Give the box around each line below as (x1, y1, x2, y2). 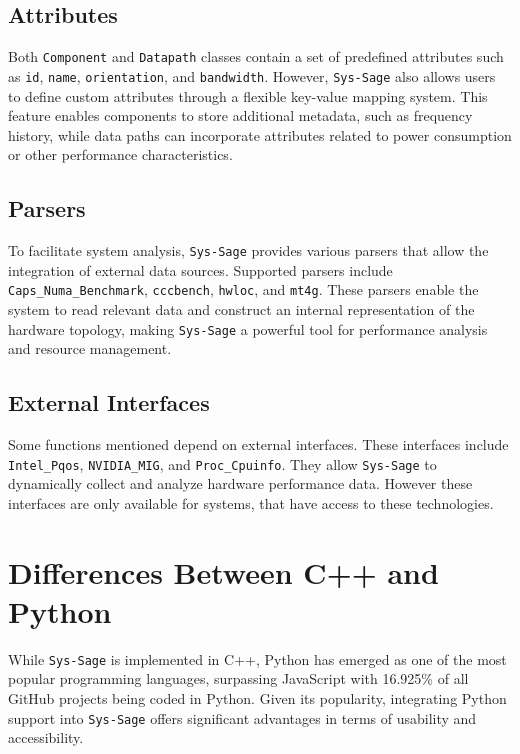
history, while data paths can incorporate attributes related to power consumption (8, 124, 512, 145)
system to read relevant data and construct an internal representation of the (8, 299, 475, 319)
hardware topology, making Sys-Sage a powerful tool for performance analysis (8, 318, 488, 339)
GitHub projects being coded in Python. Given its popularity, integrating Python (8, 688, 507, 709)
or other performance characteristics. (8, 144, 233, 165)
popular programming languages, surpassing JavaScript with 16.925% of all (8, 668, 469, 689)
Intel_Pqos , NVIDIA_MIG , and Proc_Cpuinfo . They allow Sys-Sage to (8, 453, 437, 474)
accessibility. (8, 727, 84, 748)
